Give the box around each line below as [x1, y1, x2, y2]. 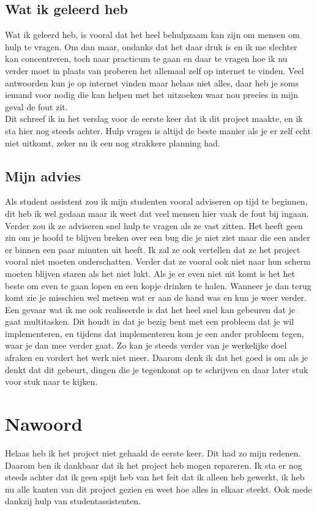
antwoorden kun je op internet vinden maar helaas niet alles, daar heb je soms [5, 76, 299, 89]
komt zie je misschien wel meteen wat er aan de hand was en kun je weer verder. [5, 291, 307, 304]
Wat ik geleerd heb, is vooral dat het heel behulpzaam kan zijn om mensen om [5, 28, 300, 41]
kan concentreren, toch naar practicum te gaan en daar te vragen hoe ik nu [5, 52, 288, 65]
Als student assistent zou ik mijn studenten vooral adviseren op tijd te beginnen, [5, 195, 308, 208]
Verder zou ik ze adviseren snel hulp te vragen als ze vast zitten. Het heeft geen [5, 219, 303, 232]
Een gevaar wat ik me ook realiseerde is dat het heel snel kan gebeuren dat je [5, 303, 296, 316]
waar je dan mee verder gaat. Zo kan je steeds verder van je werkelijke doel [5, 339, 287, 352]
